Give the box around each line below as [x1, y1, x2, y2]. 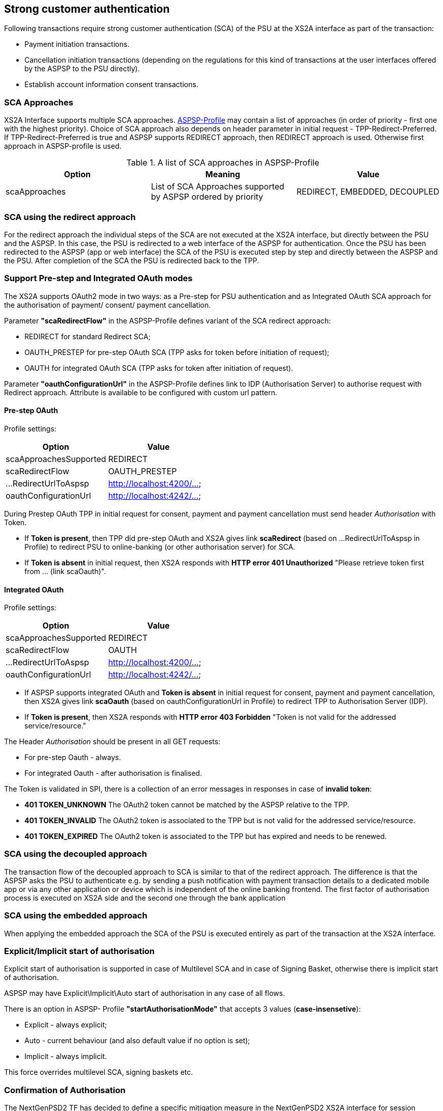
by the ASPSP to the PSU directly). [24, 64, 140, 73]
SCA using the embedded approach [4, 910, 147, 921]
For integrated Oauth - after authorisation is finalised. [24, 769, 202, 778]
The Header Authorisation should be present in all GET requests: [4, 737, 221, 746]
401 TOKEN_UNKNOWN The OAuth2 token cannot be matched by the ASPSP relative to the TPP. [24, 800, 349, 809]
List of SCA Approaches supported [151, 181, 284, 192]
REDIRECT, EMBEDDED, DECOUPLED [296, 186, 439, 197]
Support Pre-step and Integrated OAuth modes [4, 273, 193, 284]
